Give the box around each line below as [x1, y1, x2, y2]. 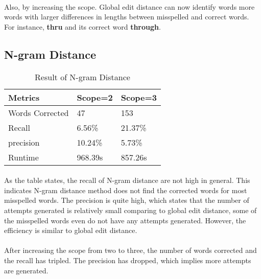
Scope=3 [121, 91, 157, 103]
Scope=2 [77, 91, 113, 103]
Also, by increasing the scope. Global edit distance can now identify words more [4, 1, 255, 12]
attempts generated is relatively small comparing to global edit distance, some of [4, 204, 257, 215]
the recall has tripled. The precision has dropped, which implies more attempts [4, 254, 251, 265]
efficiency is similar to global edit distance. [4, 225, 137, 236]
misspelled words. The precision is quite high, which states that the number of [4, 195, 249, 205]
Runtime [8, 151, 39, 163]
